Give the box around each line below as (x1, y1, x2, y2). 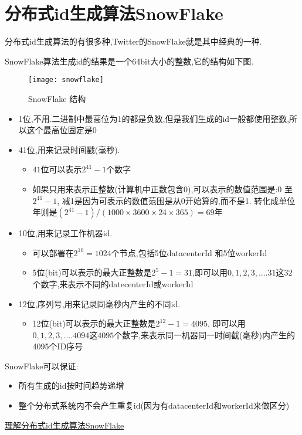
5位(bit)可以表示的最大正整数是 (32, 266, 152, 278)
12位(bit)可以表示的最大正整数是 (32, 317, 156, 329)
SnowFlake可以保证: (5, 359, 79, 372)
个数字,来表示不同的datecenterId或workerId (32, 277, 194, 290)
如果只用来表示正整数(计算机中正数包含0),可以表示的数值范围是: (32, 182, 278, 195)
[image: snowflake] (28, 76, 104, 84)
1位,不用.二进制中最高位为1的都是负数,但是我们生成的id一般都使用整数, (18, 112, 290, 124)
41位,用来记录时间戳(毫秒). (18, 143, 120, 155)
